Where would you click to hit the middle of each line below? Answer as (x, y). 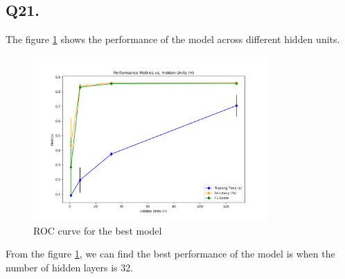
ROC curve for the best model (98, 230)
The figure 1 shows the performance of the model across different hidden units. (173, 39)
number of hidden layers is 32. (70, 267)
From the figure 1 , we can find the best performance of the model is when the (170, 254)
